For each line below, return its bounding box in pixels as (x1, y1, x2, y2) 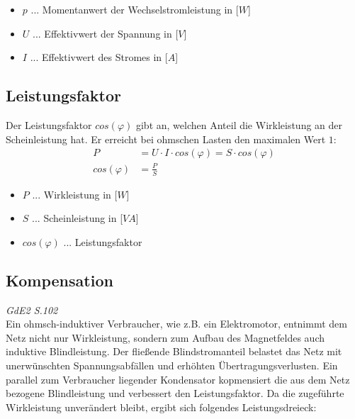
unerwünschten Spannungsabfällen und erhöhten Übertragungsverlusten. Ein (6, 357, 338, 372)
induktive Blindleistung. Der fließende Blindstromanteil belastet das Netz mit (6, 344, 342, 359)
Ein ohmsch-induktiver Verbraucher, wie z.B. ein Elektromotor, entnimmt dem (6, 316, 347, 331)
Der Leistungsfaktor (6, 117, 92, 132)
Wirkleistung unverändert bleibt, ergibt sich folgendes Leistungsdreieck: (6, 399, 317, 414)
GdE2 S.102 (6, 302, 58, 317)
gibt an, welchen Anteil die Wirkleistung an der (135, 117, 343, 132)
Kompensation (6, 269, 113, 291)
